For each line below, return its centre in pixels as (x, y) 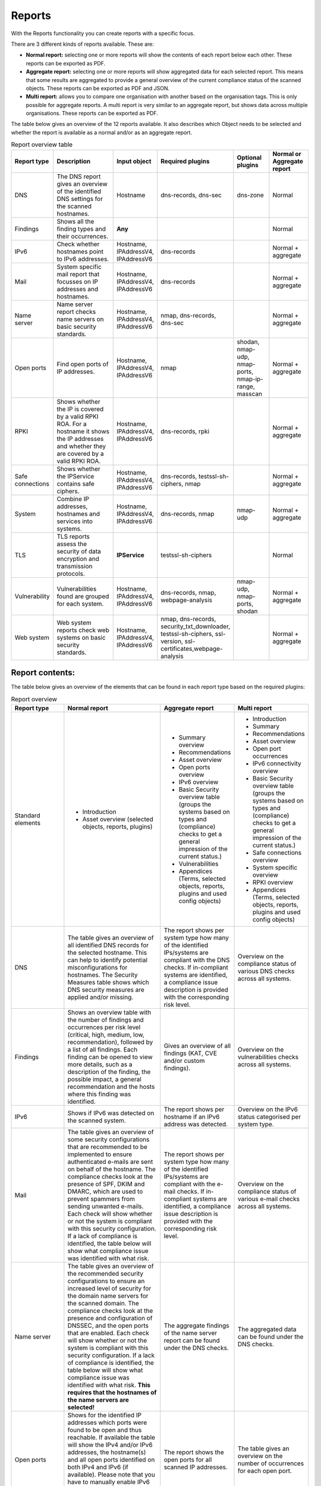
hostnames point (80, 251)
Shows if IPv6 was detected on (111, 1113)
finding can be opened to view (110, 1057)
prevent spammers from (101, 1199)
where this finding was (99, 1094)
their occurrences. (82, 236)
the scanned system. (97, 1120)
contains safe (75, 483)
